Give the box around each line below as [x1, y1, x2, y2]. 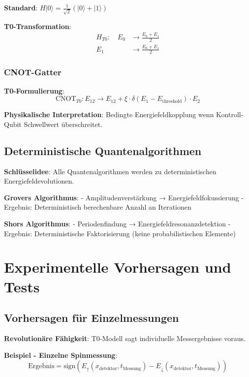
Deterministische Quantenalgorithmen [4, 143, 202, 158]
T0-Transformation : [4, 21, 71, 31]
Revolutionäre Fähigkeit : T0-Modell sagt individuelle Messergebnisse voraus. [4, 333, 246, 343]
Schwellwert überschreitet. [24, 119, 103, 129]
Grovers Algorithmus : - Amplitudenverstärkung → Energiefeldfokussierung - [4, 192, 244, 202]
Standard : [4, 2, 38, 12]
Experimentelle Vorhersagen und [4, 257, 231, 277]
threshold [162, 98, 182, 104]
